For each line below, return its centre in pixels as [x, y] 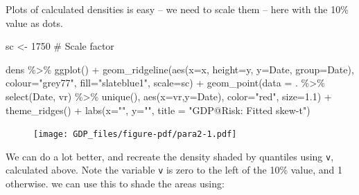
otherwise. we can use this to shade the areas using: [115, 184]
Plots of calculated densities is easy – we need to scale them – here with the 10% [177, 9]
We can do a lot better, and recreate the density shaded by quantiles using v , [170, 156]
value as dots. [34, 22]
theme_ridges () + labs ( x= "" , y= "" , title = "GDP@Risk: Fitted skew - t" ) [158, 110]
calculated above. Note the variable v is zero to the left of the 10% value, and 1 [174, 170]
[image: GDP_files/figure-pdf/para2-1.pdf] [135, 134]
